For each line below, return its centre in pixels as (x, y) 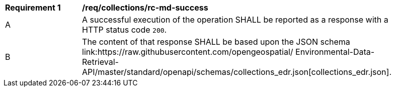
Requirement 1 (33, 8)
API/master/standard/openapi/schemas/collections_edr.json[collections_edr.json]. (237, 72)
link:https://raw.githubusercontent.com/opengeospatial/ (188, 52)
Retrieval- (100, 62)
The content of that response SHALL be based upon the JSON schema (216, 42)
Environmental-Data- (335, 52)
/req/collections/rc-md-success (145, 8)
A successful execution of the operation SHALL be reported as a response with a (235, 20)
